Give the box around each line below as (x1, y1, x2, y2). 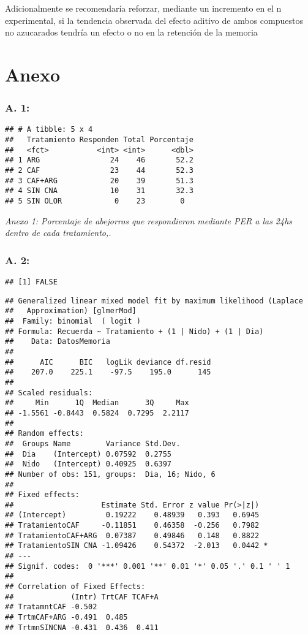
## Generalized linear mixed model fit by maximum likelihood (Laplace (5, 296, 303, 305)
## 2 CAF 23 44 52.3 (5, 166, 193, 175)
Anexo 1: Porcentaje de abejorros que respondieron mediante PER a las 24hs (5, 214, 293, 227)
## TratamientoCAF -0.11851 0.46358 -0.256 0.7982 (5, 521, 260, 530)
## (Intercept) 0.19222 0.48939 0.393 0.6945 (5, 511, 260, 520)
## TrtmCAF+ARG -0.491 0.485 (5, 613, 128, 622)
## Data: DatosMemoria (5, 337, 110, 346)
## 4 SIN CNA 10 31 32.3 (5, 186, 193, 196)
